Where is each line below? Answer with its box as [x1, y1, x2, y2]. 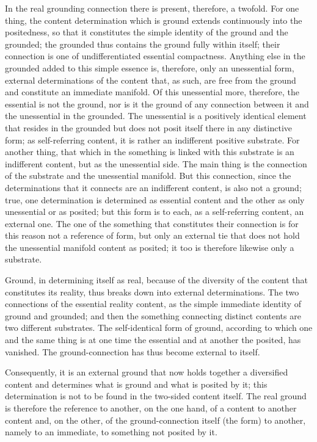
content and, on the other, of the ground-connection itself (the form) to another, [5, 413, 306, 426]
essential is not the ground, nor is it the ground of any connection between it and [5, 97, 309, 110]
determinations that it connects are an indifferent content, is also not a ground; [5, 181, 302, 194]
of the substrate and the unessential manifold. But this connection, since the [5, 169, 291, 182]
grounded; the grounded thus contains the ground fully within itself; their [5, 37, 280, 50]
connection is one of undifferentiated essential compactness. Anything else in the [5, 49, 305, 62]
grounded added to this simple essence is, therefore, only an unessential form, [5, 61, 294, 74]
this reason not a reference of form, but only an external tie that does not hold [5, 229, 300, 242]
